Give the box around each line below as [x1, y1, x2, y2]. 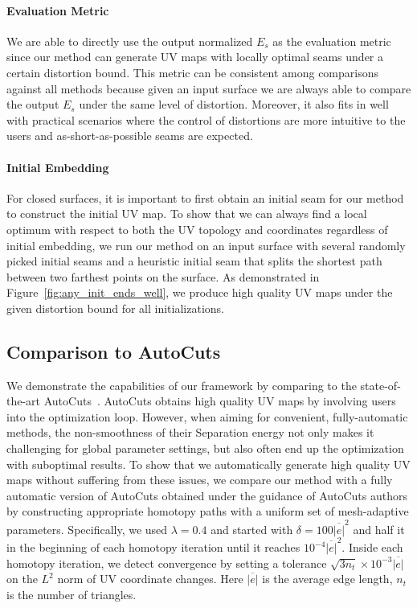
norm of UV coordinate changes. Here [57, 570, 243, 587]
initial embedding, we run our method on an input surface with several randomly [6, 236, 406, 253]
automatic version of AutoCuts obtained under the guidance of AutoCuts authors [6, 487, 408, 503]
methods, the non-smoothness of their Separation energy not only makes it [6, 424, 374, 441]
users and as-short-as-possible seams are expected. [6, 127, 253, 144]
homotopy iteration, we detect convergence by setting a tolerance [6, 554, 327, 571]
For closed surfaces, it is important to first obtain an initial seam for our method [6, 189, 404, 206]
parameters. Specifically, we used [6, 520, 168, 537]
